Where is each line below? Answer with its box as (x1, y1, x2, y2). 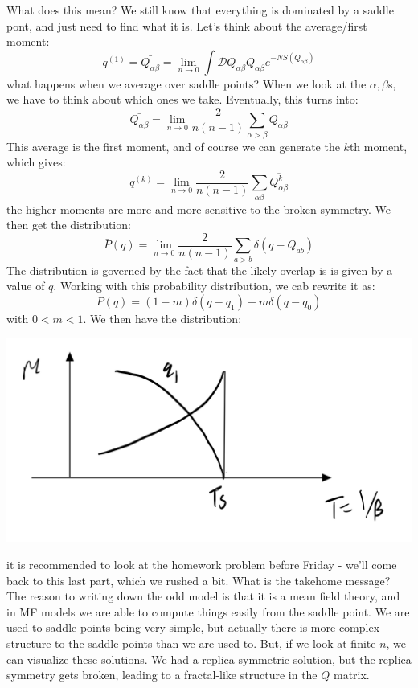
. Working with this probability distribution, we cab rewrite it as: (53, 277, 375, 294)
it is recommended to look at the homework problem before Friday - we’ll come (6, 556, 397, 573)
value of (6, 277, 45, 294)
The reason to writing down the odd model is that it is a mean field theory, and (6, 588, 400, 604)
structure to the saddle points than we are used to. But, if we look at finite (6, 635, 376, 652)
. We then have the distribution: (83, 309, 242, 326)
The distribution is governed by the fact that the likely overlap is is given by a (6, 261, 393, 278)
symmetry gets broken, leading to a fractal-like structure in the (6, 666, 318, 683)
